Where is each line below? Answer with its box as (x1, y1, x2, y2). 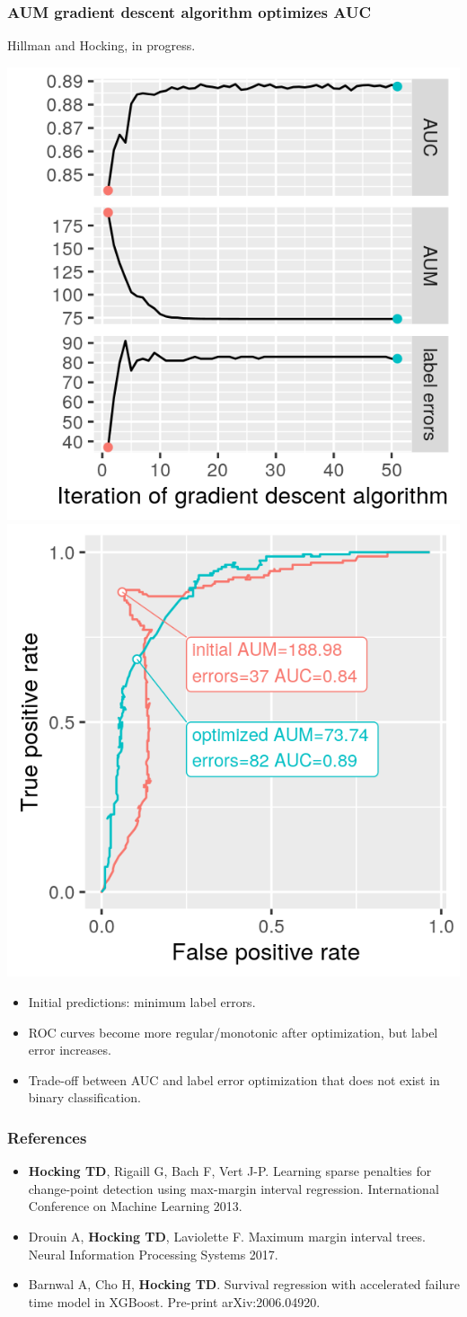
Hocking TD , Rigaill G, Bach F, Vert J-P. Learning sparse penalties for (28, 1162, 432, 1180)
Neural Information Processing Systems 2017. (28, 1244, 278, 1263)
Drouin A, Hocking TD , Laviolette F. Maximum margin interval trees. (28, 1226, 426, 1245)
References (7, 1126, 87, 1148)
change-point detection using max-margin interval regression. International (28, 1179, 439, 1198)
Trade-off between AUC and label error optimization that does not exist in (28, 1070, 440, 1089)
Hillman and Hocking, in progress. (7, 36, 196, 55)
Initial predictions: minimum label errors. (28, 993, 256, 1011)
